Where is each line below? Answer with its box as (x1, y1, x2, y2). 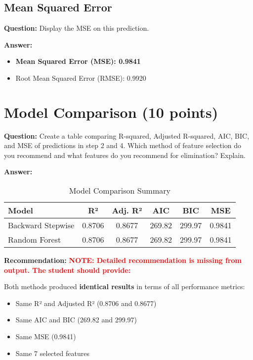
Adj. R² (112, 205, 142, 216)
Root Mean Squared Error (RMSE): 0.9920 (15, 72, 146, 83)
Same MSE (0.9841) (15, 331, 76, 342)
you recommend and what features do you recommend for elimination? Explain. (4, 150, 246, 160)
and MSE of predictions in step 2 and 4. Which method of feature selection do (4, 140, 242, 151)
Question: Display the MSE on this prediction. (4, 23, 149, 33)
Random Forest (8, 234, 61, 246)
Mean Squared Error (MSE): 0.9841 (15, 56, 141, 66)
